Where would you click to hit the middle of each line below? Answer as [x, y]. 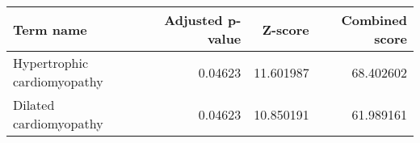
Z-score [286, 29]
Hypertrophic [51, 63]
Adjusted [193, 20]
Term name [50, 29]
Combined [374, 20]
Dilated [34, 105]
